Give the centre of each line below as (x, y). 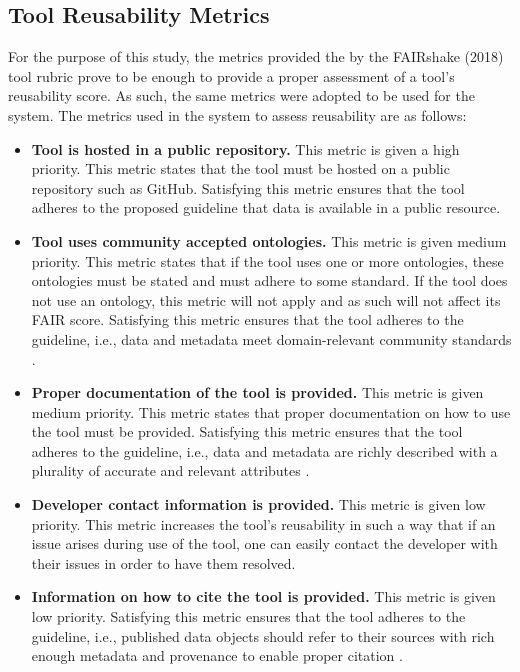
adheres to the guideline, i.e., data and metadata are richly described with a (264, 450)
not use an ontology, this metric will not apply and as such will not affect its (266, 299)
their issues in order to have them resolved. (163, 562)
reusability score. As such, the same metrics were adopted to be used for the (241, 95)
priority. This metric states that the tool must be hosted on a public (240, 168)
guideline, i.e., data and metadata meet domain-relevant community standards (271, 338)
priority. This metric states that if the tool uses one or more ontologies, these (267, 260)
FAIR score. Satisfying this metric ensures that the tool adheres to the (247, 319)
